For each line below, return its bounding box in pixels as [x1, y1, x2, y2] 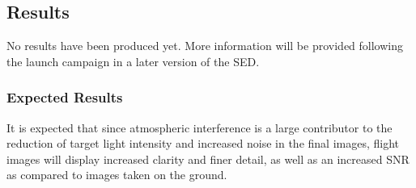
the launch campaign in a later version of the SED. [6, 52, 260, 69]
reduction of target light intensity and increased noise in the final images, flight [6, 135, 400, 152]
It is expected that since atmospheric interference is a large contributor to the [6, 119, 393, 136]
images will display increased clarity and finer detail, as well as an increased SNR [6, 150, 410, 167]
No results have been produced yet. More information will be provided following [6, 37, 403, 54]
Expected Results [6, 87, 123, 107]
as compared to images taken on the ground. [6, 166, 227, 183]
